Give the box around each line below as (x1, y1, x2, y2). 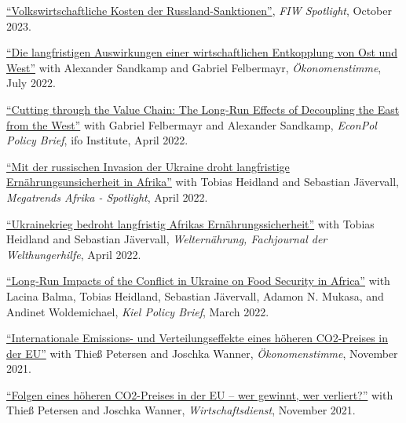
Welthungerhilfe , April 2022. (6, 246, 141, 262)
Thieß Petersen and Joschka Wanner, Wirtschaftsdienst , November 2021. (6, 402, 356, 418)
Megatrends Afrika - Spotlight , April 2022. (6, 188, 208, 205)
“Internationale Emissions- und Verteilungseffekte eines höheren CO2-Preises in (6, 330, 389, 346)
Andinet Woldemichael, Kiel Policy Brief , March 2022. (6, 303, 269, 319)
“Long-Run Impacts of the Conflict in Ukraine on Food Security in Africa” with (6, 272, 390, 289)
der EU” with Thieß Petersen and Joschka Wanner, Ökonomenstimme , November (6, 345, 398, 361)
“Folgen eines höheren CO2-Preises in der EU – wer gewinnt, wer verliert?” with (6, 386, 393, 403)
